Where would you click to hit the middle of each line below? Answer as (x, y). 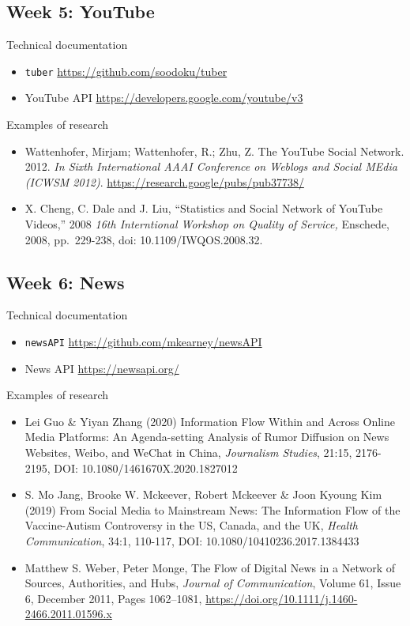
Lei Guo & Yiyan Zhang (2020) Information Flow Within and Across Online (210, 421)
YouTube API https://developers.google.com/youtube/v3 (164, 98)
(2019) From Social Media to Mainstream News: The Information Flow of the (213, 509)
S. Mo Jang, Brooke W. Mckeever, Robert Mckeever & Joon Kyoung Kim (203, 494)
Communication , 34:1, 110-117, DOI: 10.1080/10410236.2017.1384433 (192, 541)
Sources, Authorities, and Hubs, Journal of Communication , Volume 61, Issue (213, 583)
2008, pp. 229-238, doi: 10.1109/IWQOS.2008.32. (144, 239)
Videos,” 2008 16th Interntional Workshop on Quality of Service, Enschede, (207, 224)
